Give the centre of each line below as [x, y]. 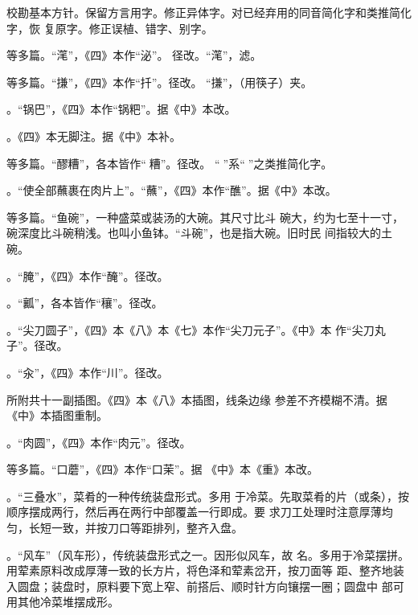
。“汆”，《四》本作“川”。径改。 [88, 372]
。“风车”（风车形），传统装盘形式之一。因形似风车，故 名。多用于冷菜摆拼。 [208, 554]
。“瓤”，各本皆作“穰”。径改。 [85, 303]
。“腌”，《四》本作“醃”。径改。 [88, 275]
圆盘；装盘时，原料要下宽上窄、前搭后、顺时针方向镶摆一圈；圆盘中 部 [205, 586]
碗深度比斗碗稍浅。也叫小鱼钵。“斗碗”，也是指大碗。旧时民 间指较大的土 [199, 233]
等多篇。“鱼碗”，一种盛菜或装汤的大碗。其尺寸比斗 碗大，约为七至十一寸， [205, 217]
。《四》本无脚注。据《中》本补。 [94, 135]
